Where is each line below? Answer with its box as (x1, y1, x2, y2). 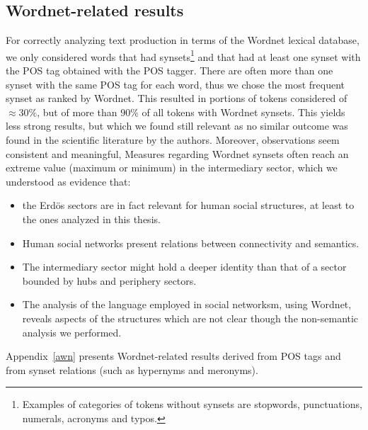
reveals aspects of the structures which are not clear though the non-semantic (22, 310, 359, 325)
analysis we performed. (22, 324, 122, 339)
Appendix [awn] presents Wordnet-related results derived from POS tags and (6, 349, 341, 363)
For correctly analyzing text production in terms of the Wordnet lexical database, (6, 33, 360, 47)
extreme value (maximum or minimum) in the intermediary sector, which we (6, 160, 338, 175)
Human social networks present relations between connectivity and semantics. (22, 235, 360, 250)
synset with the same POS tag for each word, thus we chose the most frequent (6, 77, 345, 91)
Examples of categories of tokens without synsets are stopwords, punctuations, (22, 397, 362, 412)
